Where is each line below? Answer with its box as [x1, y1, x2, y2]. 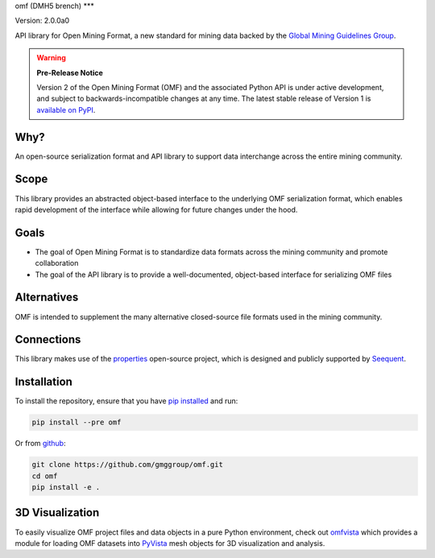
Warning [36, 53, 66, 63]
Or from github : [14, 439, 66, 448]
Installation [14, 375, 72, 389]
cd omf [31, 471, 58, 481]
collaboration [35, 258, 79, 268]
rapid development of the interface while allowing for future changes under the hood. [14, 205, 298, 214]
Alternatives [14, 291, 79, 304]
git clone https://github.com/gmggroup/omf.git [31, 460, 223, 469]
